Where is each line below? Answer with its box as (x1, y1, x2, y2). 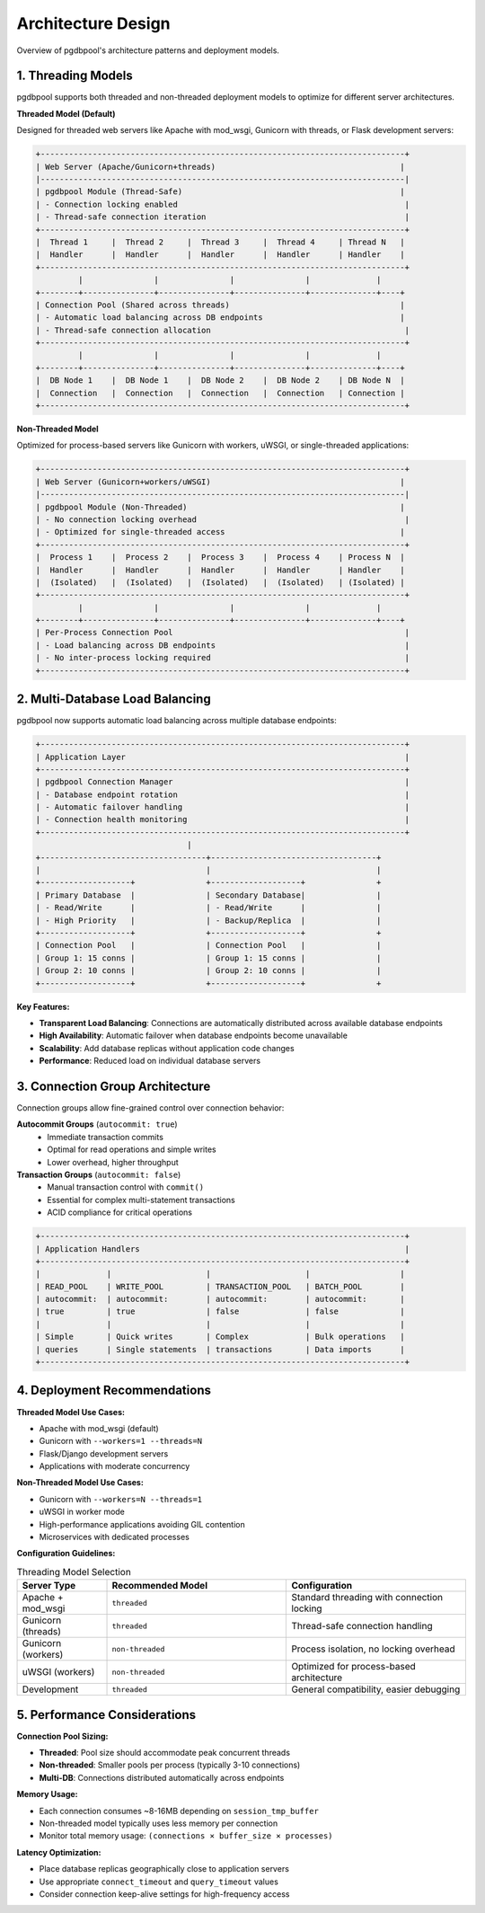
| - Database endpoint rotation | (35, 789, 410, 800)
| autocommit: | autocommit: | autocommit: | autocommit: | (35, 1294, 406, 1305)
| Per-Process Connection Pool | (35, 627, 410, 638)
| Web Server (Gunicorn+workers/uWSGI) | (35, 476, 406, 487)
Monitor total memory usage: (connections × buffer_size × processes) (39, 1830, 333, 1841)
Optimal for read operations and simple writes (47, 1144, 217, 1155)
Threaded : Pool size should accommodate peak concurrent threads (39, 1748, 291, 1758)
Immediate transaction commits (47, 1131, 163, 1142)
